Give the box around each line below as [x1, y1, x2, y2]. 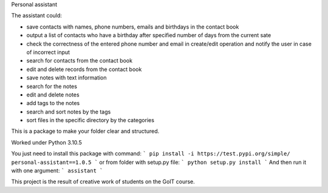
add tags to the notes [26, 100, 80, 107]
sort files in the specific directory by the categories [26, 117, 155, 124]
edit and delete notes [26, 91, 80, 98]
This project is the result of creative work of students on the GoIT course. [11, 178, 196, 185]
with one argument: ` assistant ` [11, 167, 103, 174]
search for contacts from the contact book [26, 57, 133, 64]
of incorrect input [26, 49, 70, 56]
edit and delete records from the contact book [26, 66, 142, 73]
